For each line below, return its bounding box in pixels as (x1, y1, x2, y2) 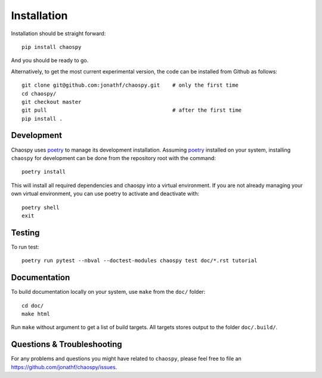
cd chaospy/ (21, 90, 57, 97)
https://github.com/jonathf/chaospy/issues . (11, 363, 117, 370)
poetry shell (21, 204, 60, 211)
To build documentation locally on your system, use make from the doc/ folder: (11, 288, 206, 296)
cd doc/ (21, 302, 44, 309)
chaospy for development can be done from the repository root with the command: (11, 154, 216, 161)
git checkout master (21, 99, 82, 105)
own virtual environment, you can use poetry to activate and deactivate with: (11, 190, 200, 197)
